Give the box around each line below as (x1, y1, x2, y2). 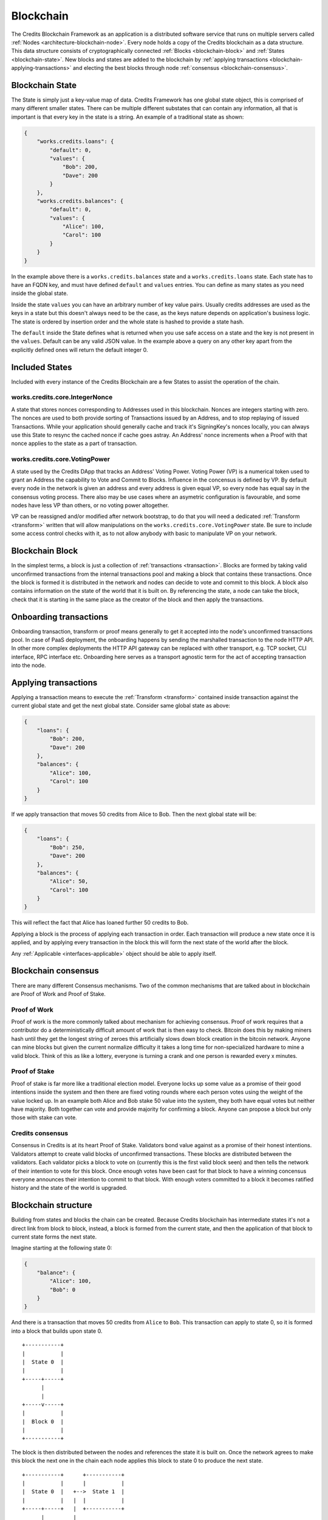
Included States (11, 362, 72, 372)
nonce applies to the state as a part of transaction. (11, 440, 138, 447)
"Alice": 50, (49, 878, 89, 885)
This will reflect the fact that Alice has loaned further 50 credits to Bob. (11, 919, 189, 927)
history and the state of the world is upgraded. (11, 1184, 128, 1192)
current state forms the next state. (11, 1233, 97, 1240)
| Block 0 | (22, 1418, 64, 1425)
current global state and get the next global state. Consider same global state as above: (11, 702, 231, 710)
